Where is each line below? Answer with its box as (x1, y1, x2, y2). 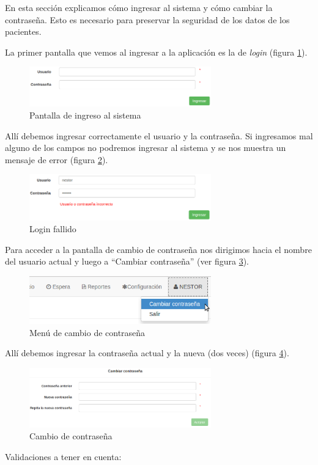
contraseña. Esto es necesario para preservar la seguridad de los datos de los (5, 13, 290, 26)
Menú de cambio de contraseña (29, 326, 146, 339)
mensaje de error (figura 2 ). (5, 153, 108, 166)
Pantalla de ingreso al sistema (29, 108, 141, 121)
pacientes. (5, 25, 42, 38)
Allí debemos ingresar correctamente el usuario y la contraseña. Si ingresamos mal (5, 129, 313, 142)
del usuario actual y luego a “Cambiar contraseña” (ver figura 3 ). (5, 255, 249, 268)
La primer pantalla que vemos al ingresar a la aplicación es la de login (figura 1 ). (5, 45, 308, 58)
